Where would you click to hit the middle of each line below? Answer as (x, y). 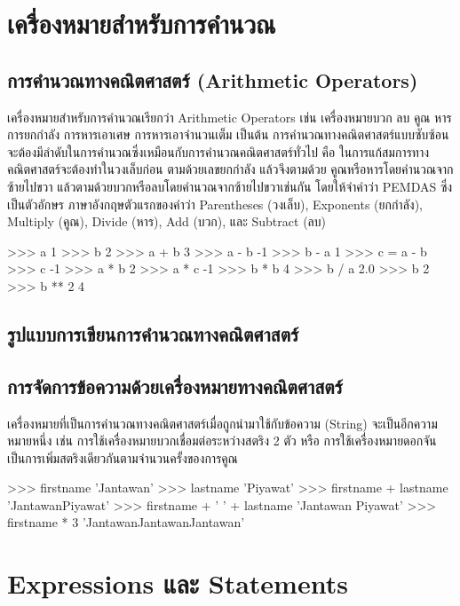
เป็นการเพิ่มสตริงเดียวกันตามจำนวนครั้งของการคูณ (123, 457)
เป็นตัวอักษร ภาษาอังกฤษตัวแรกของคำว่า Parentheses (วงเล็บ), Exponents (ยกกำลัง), (215, 204)
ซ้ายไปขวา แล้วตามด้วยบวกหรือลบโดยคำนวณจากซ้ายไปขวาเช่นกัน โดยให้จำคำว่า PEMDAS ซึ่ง (230, 186)
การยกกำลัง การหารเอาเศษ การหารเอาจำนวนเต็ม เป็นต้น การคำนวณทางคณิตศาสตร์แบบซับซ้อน (228, 134)
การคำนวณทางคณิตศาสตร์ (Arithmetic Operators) (213, 79)
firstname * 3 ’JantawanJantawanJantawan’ (126, 522)
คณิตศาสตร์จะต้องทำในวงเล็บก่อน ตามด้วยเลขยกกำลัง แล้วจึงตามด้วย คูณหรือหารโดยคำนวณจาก (230, 169)
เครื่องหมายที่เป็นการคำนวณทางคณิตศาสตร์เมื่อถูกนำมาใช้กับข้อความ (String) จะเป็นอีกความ (222, 423)
